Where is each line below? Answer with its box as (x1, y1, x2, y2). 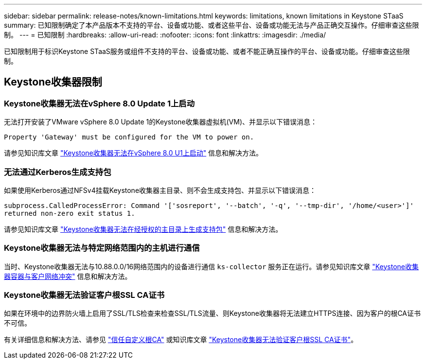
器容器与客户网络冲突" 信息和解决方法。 (4, 272, 132, 280)
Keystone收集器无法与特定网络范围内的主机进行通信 (4, 243, 200, 253)
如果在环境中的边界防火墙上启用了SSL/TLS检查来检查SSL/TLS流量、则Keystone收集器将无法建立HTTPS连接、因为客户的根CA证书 (4, 309, 421, 318)
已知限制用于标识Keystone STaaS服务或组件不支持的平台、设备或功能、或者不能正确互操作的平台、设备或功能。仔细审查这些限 (4, 47, 410, 55)
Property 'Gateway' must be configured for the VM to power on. (4, 133, 254, 141)
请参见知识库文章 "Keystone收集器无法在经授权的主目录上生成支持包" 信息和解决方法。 (4, 225, 283, 233)
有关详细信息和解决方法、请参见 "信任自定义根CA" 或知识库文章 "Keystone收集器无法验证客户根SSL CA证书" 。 (4, 335, 358, 344)
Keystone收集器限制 (4, 76, 102, 88)
